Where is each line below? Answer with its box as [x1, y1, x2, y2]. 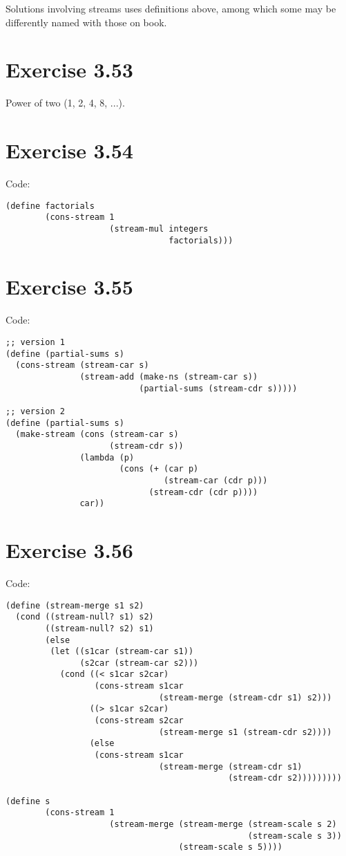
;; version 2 [6, 406, 65, 416]
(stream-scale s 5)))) [178, 842, 282, 853]
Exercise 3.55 [6, 272, 133, 301]
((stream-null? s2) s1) [45, 623, 154, 633]
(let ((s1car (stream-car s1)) [50, 646, 194, 657]
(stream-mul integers [109, 223, 209, 234]
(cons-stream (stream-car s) [15, 360, 149, 371]
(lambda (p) [79, 452, 135, 463]
